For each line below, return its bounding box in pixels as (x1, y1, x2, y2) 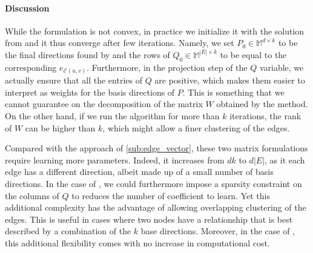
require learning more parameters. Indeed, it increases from (5, 153, 225, 166)
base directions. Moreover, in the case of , (140, 225, 295, 237)
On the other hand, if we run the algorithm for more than (5, 110, 220, 122)
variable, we (259, 61, 304, 73)
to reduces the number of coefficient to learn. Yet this (71, 189, 271, 202)
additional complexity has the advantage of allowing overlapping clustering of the (5, 201, 306, 214)
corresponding (5, 61, 57, 73)
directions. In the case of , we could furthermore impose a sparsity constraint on (5, 177, 302, 190)
